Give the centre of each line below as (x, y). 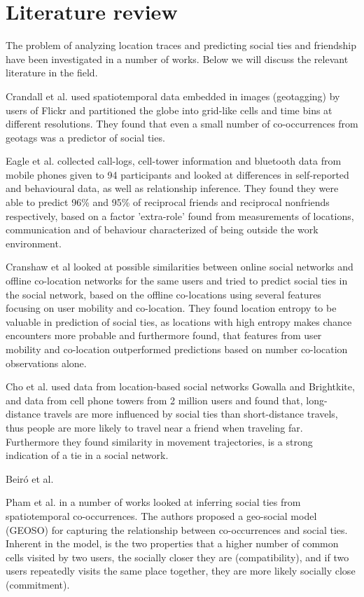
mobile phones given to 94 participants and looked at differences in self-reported (177, 174)
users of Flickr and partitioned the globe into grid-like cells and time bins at (169, 110)
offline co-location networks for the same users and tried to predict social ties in (177, 281)
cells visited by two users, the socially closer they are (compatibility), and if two (177, 557)
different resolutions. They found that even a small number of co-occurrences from (182, 124)
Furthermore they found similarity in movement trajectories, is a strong (159, 441)
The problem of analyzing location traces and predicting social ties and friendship (181, 45)
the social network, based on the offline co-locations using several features (163, 294)
